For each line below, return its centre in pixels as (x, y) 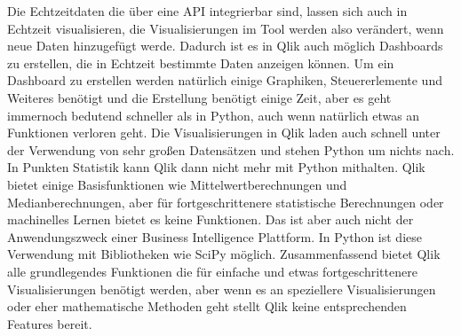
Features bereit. (50, 323)
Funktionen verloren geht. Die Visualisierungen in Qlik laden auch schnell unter (224, 133)
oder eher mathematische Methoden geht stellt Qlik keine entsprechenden (207, 306)
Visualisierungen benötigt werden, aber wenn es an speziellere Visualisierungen (222, 289)
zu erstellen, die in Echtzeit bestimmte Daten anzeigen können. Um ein (201, 63)
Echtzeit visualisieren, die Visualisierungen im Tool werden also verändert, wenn (226, 28)
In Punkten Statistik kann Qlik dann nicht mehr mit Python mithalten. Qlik (216, 167)
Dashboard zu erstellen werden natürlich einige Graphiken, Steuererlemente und (225, 80)
